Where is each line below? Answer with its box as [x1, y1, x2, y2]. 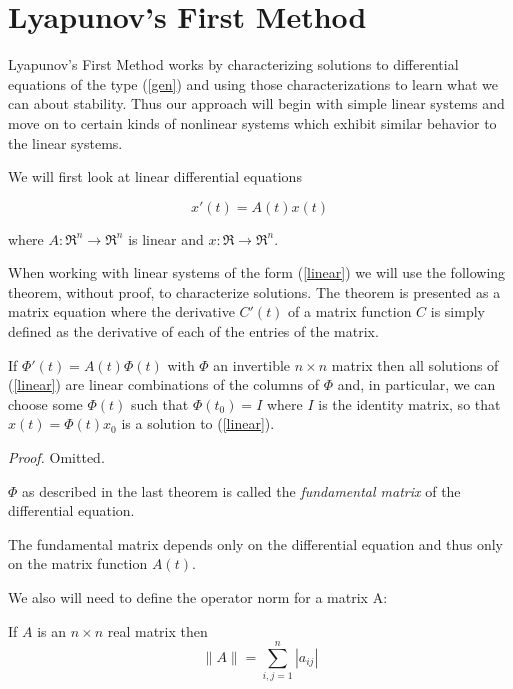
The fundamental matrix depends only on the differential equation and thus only [8, 533, 503, 554]
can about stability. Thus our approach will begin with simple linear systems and [8, 93, 505, 114]
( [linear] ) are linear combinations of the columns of [8, 374, 320, 395]
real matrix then [107, 620, 208, 641]
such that [130, 393, 189, 414]
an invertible [213, 354, 291, 375]
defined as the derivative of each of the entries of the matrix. [8, 321, 379, 342]
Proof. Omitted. [8, 447, 105, 468]
